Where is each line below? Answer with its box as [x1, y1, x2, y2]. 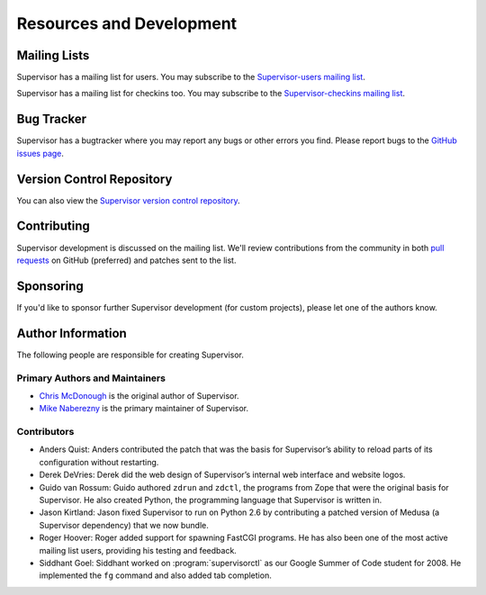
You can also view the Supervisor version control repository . [16, 194, 240, 206]
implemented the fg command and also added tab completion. [39, 570, 272, 581]
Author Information [16, 325, 128, 341]
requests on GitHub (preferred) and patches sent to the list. [16, 255, 237, 266]
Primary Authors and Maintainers [16, 372, 166, 384]
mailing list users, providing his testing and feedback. [39, 545, 238, 555]
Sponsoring [16, 278, 85, 293]
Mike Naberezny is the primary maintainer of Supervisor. [39, 403, 249, 414]
